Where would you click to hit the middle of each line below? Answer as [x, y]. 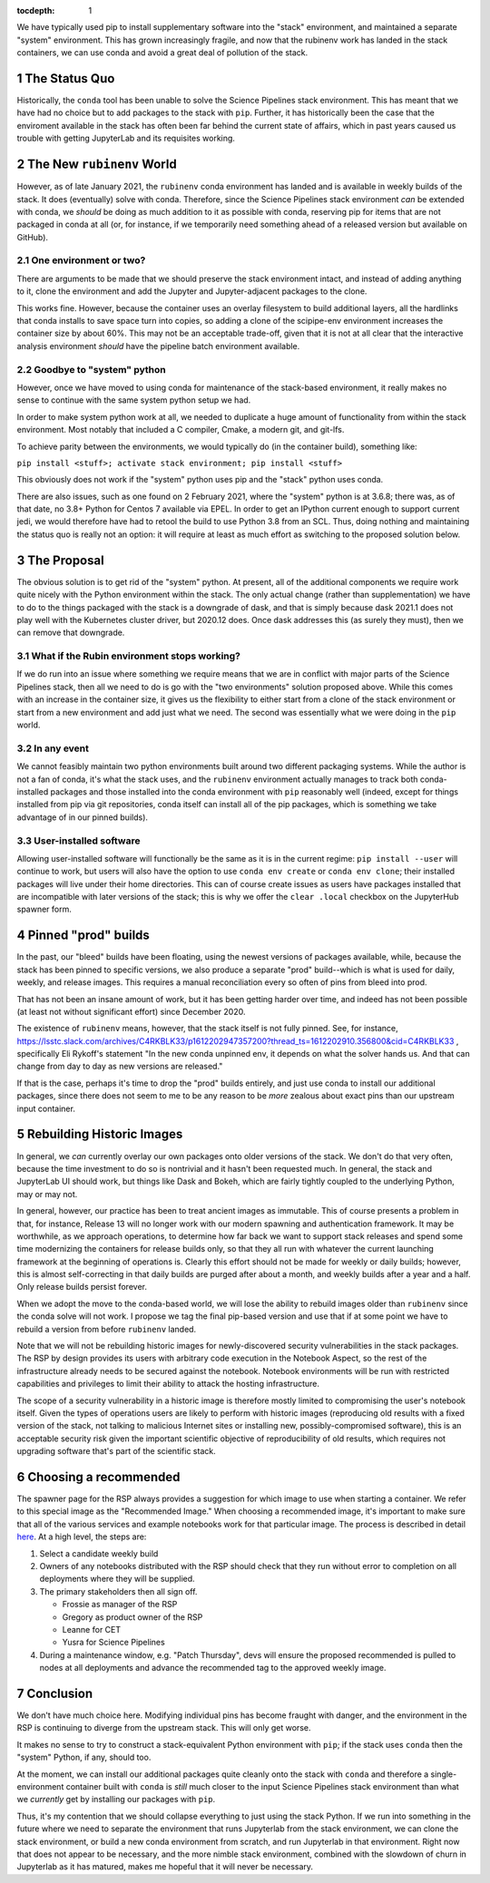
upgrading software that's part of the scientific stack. [117, 1451]
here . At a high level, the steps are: [82, 1537]
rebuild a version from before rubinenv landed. [107, 1329]
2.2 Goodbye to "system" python [92, 369]
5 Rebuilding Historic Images [100, 1134]
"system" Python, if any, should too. [84, 1757]
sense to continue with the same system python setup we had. [134, 400]
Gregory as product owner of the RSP [132, 1617]
